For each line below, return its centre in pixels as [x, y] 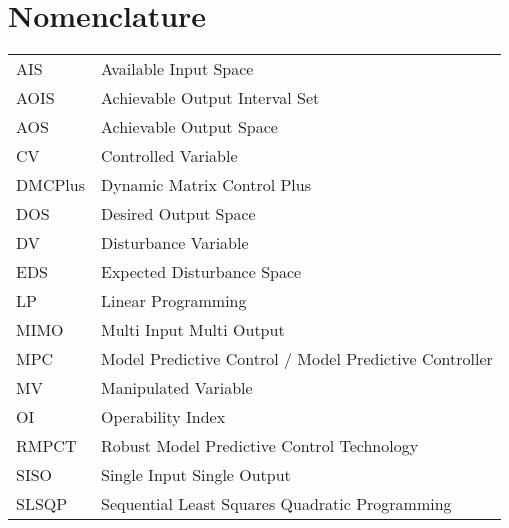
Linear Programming [174, 301]
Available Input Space [177, 69]
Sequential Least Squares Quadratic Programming [276, 504]
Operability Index [163, 417]
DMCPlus [50, 185]
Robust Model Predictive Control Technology [260, 446]
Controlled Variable [169, 156]
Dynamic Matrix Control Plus [206, 185]
